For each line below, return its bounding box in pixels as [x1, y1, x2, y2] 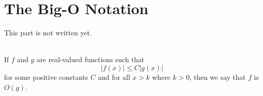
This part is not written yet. [4, 27, 92, 38]
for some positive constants [4, 71, 88, 82]
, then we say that [189, 71, 246, 82]
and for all [97, 71, 130, 82]
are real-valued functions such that [37, 54, 145, 65]
